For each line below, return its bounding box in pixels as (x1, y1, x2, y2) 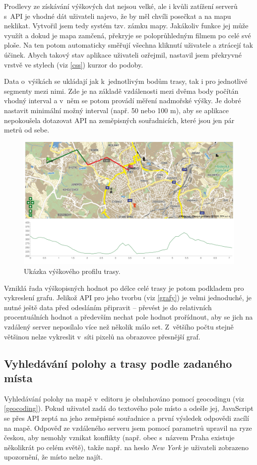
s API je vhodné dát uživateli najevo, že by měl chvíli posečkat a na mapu (4, 10, 231, 21)
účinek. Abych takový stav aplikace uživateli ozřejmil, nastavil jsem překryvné (4, 49, 242, 60)
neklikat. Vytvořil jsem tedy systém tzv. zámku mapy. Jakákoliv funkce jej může (4, 20, 249, 31)
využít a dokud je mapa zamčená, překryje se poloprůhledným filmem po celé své (4, 30, 251, 40)
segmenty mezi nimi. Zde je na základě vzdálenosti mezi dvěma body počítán (4, 85, 239, 96)
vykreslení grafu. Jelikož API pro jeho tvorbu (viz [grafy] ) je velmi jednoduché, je (4, 292, 252, 303)
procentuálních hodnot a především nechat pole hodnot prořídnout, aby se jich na (4, 312, 253, 322)
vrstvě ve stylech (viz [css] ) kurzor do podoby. (4, 59, 143, 69)
